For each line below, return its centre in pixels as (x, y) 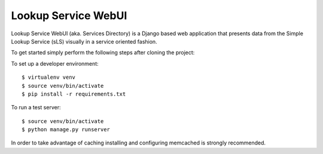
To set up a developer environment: (55, 63)
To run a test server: (36, 107)
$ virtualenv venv (49, 77)
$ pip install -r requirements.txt (74, 94)
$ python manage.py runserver (66, 130)
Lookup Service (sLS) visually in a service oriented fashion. (84, 41)
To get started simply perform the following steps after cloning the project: (103, 53)
